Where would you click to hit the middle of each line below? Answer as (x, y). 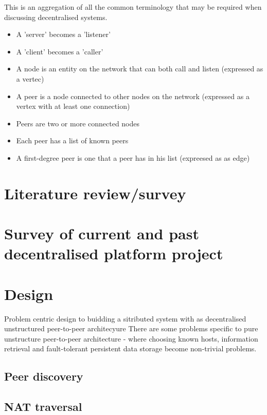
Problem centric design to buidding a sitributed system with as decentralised (125, 318)
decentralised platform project (114, 253)
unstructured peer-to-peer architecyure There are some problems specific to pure (131, 328)
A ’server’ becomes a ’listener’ (63, 34)
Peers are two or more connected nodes (78, 123)
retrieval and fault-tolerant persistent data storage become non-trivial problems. (130, 348)
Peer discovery (44, 376)
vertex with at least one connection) (73, 106)
